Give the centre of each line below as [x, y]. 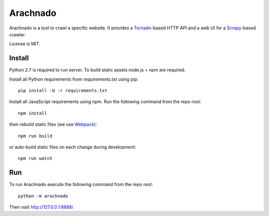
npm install [33, 113]
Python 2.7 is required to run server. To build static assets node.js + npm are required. [97, 70]
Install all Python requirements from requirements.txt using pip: [74, 79]
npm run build [35, 136]
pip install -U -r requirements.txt [63, 91]
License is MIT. [25, 44]
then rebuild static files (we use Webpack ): [53, 124]
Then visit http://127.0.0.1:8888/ [41, 207]
